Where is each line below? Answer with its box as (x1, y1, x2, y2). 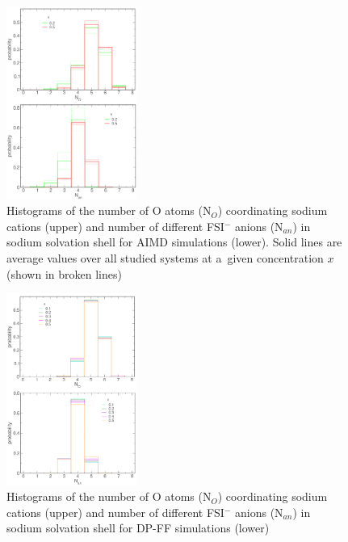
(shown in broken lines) (6, 265, 122, 282)
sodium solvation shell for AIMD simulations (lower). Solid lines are (6, 233, 342, 250)
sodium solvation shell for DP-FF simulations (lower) (6, 519, 270, 536)
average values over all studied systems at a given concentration (6, 249, 324, 266)
